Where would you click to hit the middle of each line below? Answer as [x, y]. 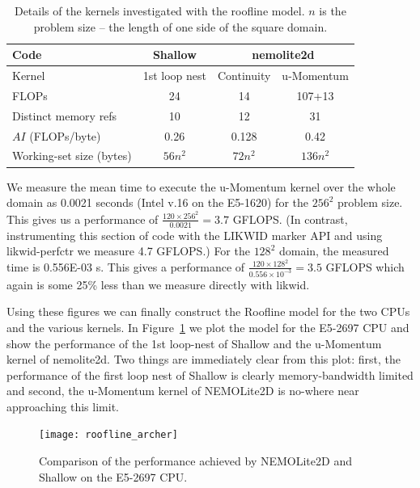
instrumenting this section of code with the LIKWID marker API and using [195, 235]
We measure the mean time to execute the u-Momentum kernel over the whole [201, 186]
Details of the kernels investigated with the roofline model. [159, 11]
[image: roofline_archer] [108, 435]
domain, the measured [334, 251]
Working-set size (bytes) [72, 156]
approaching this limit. [63, 406]
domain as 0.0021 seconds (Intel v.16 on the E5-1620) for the [158, 202]
